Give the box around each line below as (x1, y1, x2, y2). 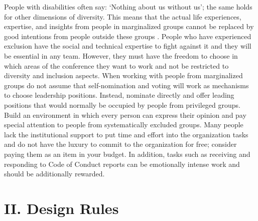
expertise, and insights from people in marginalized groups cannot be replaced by (4, 21, 254, 32)
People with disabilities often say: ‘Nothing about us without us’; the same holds (4, 2, 252, 12)
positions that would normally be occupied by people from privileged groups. (4, 99, 241, 110)
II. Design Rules (4, 197, 119, 218)
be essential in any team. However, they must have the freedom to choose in (4, 50, 238, 61)
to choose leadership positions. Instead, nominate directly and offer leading (4, 90, 234, 100)
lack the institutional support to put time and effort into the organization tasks (4, 129, 248, 139)
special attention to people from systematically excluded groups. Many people (4, 119, 243, 130)
